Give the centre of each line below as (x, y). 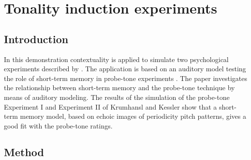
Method (24, 152)
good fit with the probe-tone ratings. (58, 125)
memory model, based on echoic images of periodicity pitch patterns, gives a (133, 116)
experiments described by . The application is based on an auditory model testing (125, 69)
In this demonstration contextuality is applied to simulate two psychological (116, 59)
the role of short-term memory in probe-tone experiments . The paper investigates (125, 78)
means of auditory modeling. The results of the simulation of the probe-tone (117, 97)
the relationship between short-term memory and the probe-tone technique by (119, 88)
